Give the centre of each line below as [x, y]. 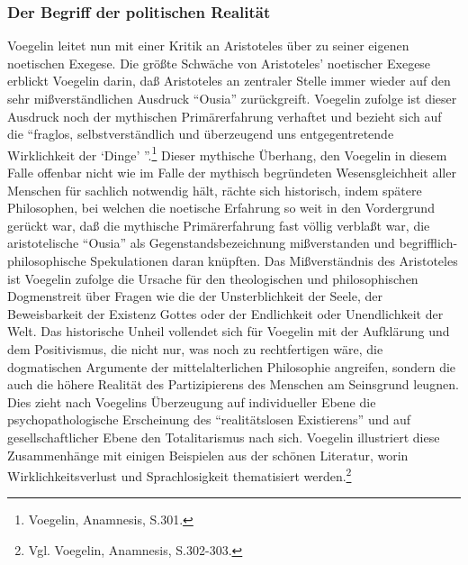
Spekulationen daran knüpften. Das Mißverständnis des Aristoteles [274, 260]
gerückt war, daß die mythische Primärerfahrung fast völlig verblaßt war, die [219, 225]
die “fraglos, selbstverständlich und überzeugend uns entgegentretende [201, 134]
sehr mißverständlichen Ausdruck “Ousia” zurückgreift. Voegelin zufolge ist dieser [232, 98]
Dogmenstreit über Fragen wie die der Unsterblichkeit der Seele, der [195, 296]
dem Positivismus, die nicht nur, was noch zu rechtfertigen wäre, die [195, 348]
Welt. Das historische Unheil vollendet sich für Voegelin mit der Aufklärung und [229, 331]
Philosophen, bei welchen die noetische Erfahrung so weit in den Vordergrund [221, 208]
